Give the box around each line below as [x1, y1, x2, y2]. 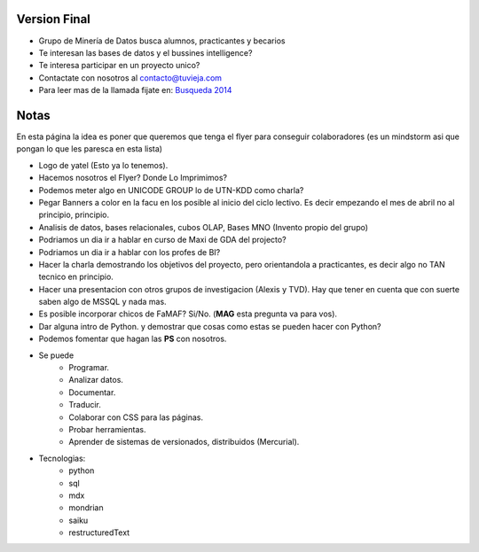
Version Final [16, 12, 90, 27]
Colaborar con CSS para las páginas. [68, 412, 204, 423]
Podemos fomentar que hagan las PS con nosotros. [38, 333, 227, 345]
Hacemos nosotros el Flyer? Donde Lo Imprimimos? [38, 173, 228, 183]
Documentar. [68, 386, 116, 398]
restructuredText [68, 527, 130, 538]
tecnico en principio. [38, 271, 114, 283]
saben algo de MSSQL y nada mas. [38, 297, 168, 307]
